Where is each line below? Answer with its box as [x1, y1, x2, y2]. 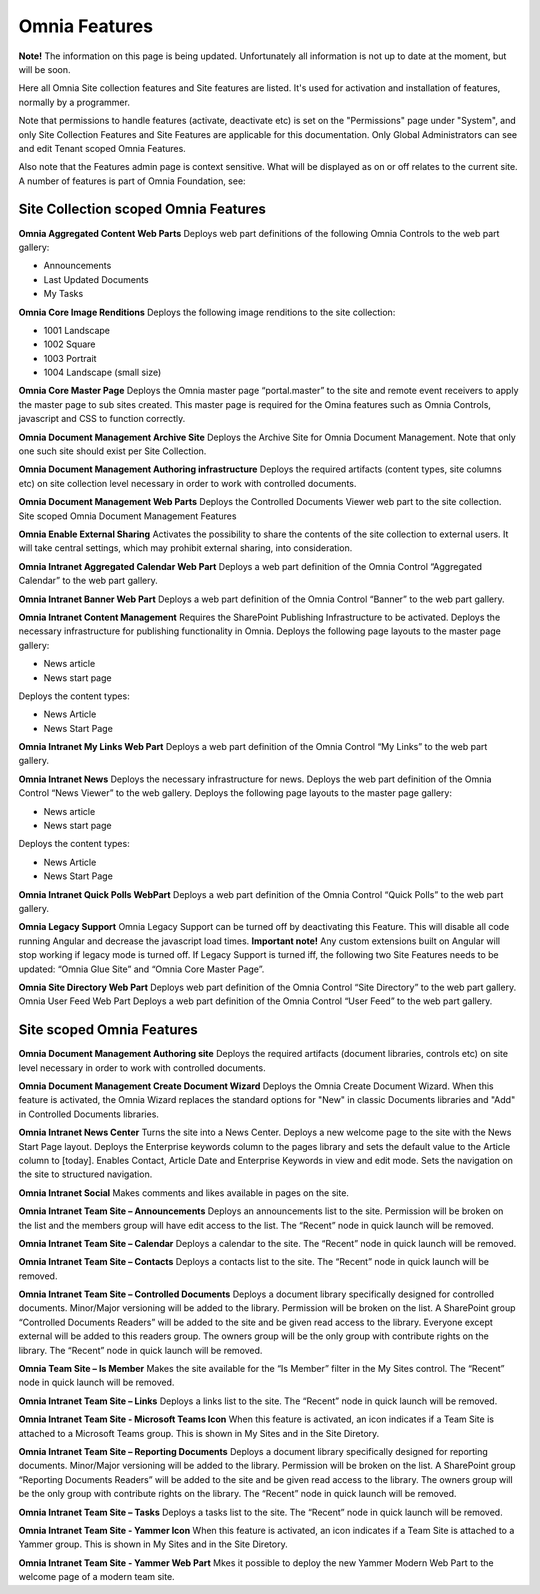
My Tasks [43, 288, 84, 300]
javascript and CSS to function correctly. [18, 413, 186, 425]
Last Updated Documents [43, 273, 149, 285]
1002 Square [43, 338, 96, 350]
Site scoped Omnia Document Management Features [18, 510, 237, 522]
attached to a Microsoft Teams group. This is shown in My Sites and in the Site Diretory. [18, 1427, 380, 1439]
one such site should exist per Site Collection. [18, 445, 207, 457]
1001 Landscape [43, 324, 110, 336]
